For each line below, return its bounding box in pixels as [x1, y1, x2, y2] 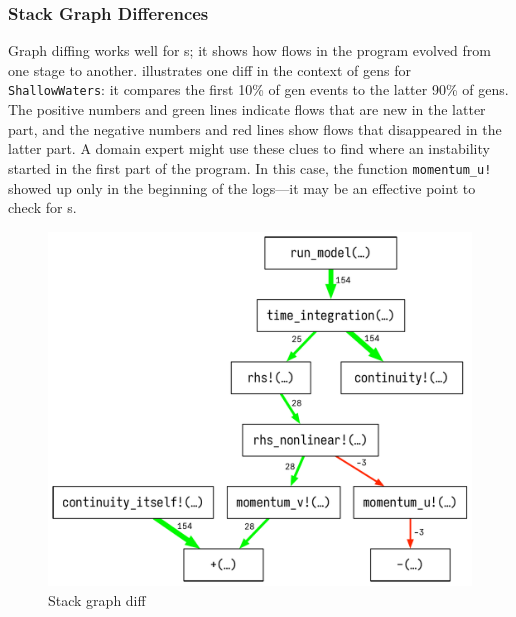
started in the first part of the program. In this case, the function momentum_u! [8, 157, 492, 178]
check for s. [8, 197, 77, 218]
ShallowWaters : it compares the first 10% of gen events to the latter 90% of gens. [8, 79, 509, 100]
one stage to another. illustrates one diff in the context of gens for [8, 59, 411, 80]
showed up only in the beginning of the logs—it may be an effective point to [8, 177, 476, 198]
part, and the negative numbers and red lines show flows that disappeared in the [8, 118, 502, 139]
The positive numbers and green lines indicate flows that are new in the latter [8, 99, 486, 120]
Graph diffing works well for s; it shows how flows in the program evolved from [8, 40, 491, 61]
